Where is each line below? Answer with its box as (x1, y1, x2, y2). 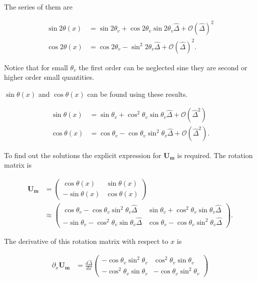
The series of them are (4, 2, 73, 12)
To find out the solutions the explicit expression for (4, 150, 161, 160)
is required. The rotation (177, 150, 253, 160)
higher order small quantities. (4, 72, 94, 82)
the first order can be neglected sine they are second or (79, 62, 247, 72)
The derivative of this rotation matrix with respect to (4, 236, 168, 246)
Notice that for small (4, 62, 68, 72)
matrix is (4, 160, 32, 170)
